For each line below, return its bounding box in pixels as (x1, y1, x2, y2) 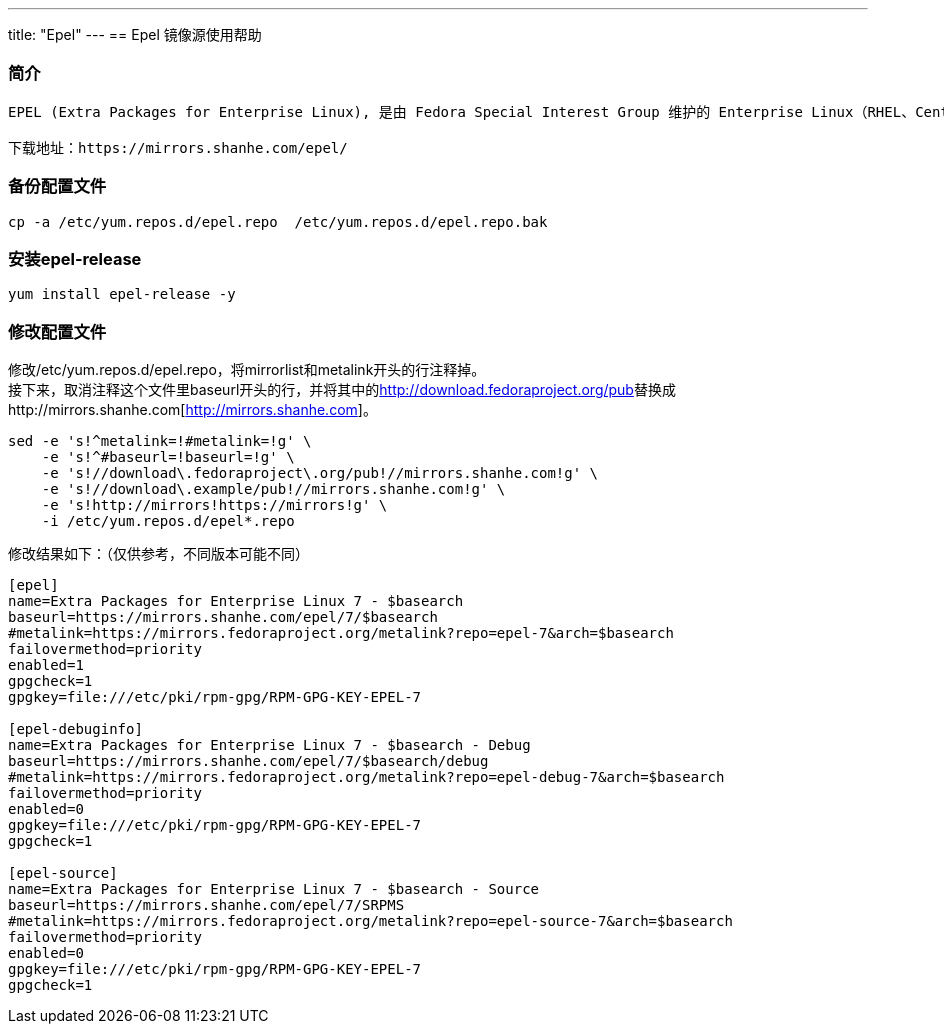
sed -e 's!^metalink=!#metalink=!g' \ (8, 433, 312, 449)
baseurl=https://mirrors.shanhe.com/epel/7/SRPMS (8, 897, 405, 913)
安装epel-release (8, 248, 142, 269)
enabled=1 (8, 657, 84, 673)
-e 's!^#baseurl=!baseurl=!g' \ (41, 449, 295, 465)
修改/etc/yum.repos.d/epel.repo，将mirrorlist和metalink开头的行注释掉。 (8, 361, 486, 378)
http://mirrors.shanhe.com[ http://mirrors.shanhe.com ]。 (8, 401, 377, 418)
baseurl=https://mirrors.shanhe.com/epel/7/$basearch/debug (8, 753, 489, 769)
